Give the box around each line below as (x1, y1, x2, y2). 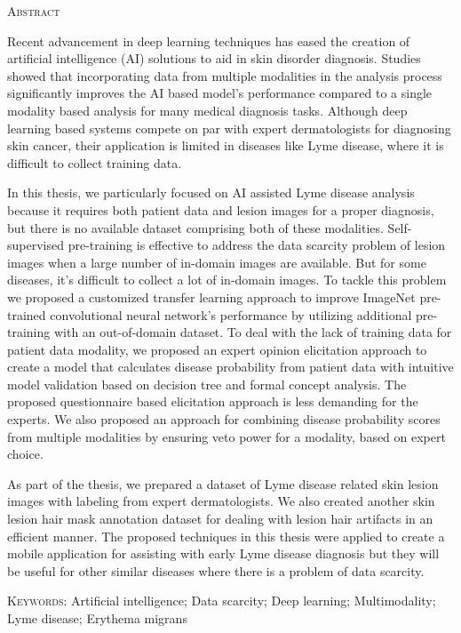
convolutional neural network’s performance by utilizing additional (50, 305, 412, 324)
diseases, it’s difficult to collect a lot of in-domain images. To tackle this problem (7, 270, 447, 289)
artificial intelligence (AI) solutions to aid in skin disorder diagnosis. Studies (7, 49, 421, 68)
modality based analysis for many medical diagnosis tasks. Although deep (7, 100, 408, 119)
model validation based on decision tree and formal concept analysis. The (7, 374, 407, 393)
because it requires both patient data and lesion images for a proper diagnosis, (7, 200, 434, 219)
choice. (7, 445, 44, 463)
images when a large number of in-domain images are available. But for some (7, 252, 426, 271)
